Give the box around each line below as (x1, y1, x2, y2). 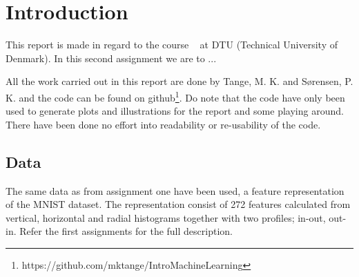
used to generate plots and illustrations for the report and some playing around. (6, 104, 344, 118)
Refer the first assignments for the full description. (19, 224, 233, 238)
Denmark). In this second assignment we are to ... (6, 50, 217, 65)
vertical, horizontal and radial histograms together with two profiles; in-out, (6, 210, 326, 225)
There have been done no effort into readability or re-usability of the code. (6, 117, 321, 131)
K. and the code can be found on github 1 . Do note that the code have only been (6, 88, 345, 104)
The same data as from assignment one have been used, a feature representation (6, 183, 345, 198)
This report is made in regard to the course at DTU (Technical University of (6, 37, 338, 52)
